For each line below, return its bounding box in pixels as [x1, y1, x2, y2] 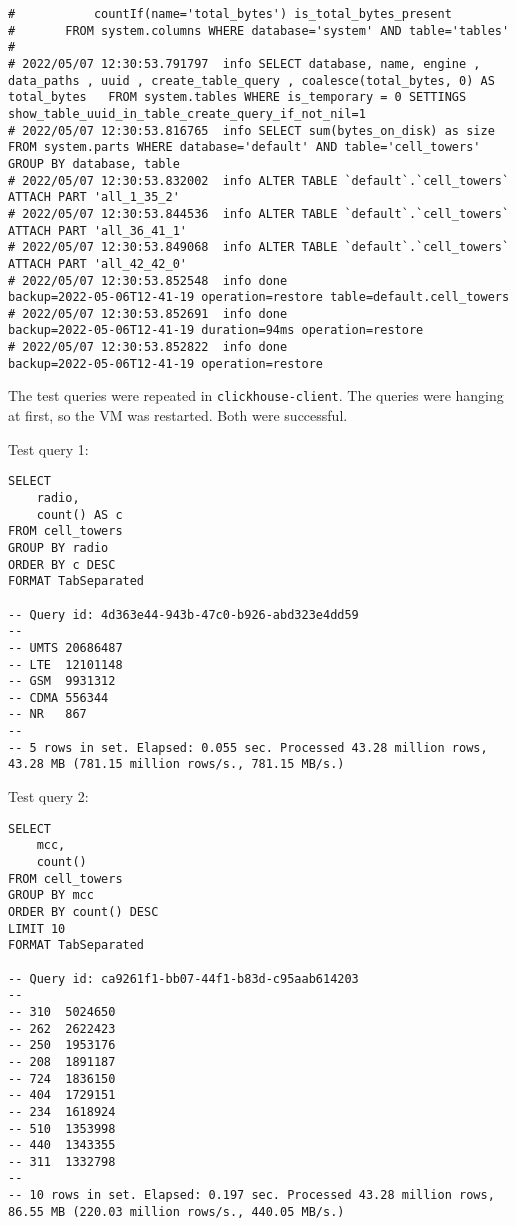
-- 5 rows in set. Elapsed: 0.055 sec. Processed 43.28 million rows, [8, 740, 488, 755]
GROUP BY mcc [8, 888, 94, 903]
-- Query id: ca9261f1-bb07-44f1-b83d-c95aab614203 [8, 971, 359, 986]
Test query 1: [8, 438, 89, 459]
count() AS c [36, 507, 123, 522]
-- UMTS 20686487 [8, 640, 123, 655]
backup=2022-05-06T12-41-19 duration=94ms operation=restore [8, 323, 424, 338]
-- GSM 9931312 [8, 674, 116, 689]
